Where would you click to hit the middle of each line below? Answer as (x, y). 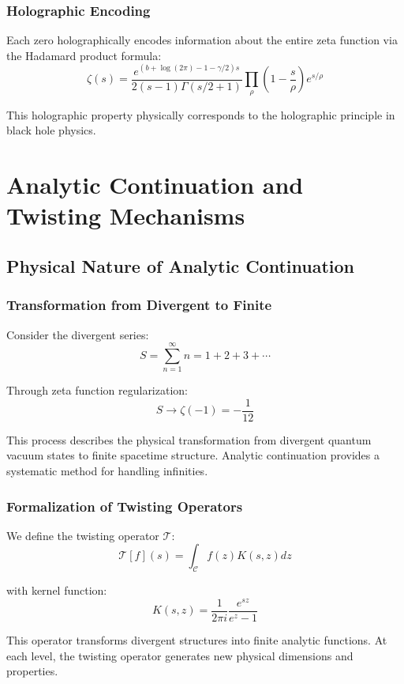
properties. (32, 671)
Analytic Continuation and (155, 185)
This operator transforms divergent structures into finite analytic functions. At (197, 640)
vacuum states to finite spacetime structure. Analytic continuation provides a (193, 455)
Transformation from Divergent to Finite (139, 305)
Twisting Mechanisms (126, 215)
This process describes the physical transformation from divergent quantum (189, 439)
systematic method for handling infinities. (107, 471)
